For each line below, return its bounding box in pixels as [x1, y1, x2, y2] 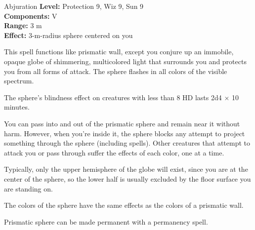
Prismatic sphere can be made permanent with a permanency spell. [4, 216, 208, 227]
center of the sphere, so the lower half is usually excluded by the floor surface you [4, 173, 251, 184]
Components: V [4, 10, 57, 21]
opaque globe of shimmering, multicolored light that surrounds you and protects [4, 56, 247, 66]
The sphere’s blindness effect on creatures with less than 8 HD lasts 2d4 [4, 92, 222, 102]
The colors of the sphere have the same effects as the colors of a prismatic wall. [4, 200, 244, 210]
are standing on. [4, 183, 53, 193]
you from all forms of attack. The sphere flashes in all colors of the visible [4, 66, 227, 76]
